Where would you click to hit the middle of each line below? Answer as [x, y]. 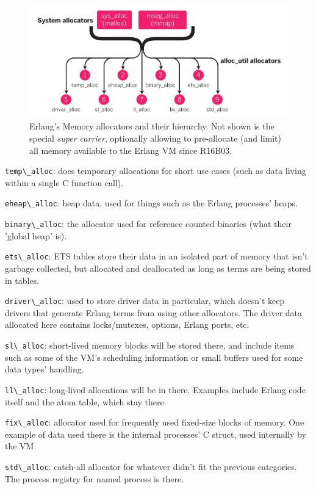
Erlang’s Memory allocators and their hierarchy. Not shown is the [152, 126]
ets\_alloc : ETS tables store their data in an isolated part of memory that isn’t [156, 256]
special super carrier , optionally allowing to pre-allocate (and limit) [155, 138]
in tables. [22, 280]
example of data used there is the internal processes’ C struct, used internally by [156, 434]
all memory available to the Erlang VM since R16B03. [131, 150]
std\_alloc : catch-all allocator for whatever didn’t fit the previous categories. [151, 466]
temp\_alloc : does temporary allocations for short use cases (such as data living [156, 171]
